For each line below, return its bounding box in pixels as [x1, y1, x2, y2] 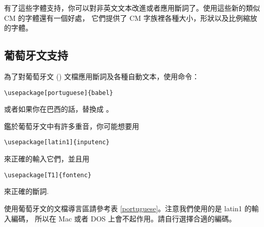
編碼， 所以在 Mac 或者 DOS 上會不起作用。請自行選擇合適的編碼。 [11, 213, 236, 223]
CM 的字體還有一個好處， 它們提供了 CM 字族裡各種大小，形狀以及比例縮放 [4, 12, 257, 23]
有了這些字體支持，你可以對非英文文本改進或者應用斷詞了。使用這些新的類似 [4, 3, 260, 13]
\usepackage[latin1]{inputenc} [4, 139, 110, 146]
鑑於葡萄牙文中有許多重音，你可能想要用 [4, 120, 139, 131]
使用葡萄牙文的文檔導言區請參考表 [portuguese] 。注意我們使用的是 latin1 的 [4, 203, 252, 213]
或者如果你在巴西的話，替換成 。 [4, 104, 113, 114]
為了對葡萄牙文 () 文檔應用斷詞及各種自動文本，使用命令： [4, 71, 200, 81]
